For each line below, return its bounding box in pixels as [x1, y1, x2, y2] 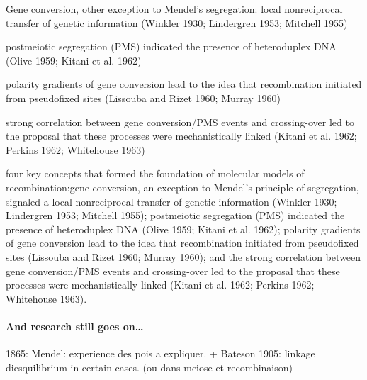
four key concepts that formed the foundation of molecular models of [6, 166, 305, 181]
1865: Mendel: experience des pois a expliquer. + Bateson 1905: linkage [6, 346, 315, 361]
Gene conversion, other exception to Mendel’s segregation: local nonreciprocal [6, 1, 343, 16]
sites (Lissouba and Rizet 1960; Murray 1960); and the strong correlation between [6, 249, 361, 264]
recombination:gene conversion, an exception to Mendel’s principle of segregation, [6, 179, 359, 194]
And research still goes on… [6, 318, 144, 333]
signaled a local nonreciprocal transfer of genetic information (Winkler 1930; [6, 194, 337, 208]
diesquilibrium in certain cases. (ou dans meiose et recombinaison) [6, 359, 293, 374]
